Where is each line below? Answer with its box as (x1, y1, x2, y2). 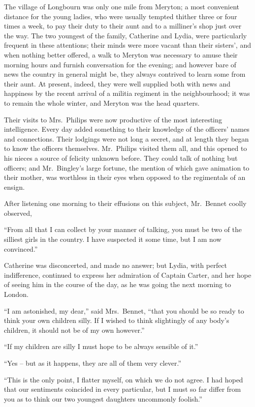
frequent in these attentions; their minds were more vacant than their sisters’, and (4, 40, 251, 50)
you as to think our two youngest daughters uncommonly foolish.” (4, 393, 202, 404)
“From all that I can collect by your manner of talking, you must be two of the (4, 224, 242, 234)
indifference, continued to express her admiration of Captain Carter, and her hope (4, 269, 252, 280)
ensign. (4, 181, 25, 192)
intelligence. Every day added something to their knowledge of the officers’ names (4, 124, 250, 134)
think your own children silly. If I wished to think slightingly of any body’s (4, 315, 229, 325)
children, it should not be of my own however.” (4, 324, 145, 335)
